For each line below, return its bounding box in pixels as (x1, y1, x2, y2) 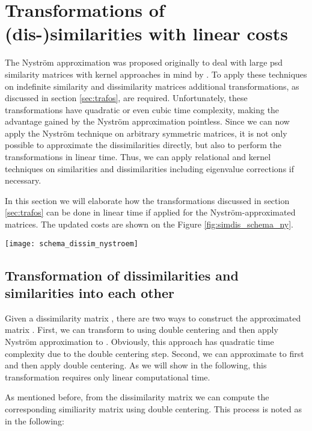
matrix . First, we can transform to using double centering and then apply (5, 323, 278, 336)
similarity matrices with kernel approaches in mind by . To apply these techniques (5, 67, 307, 80)
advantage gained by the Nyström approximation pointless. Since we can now (5, 115, 290, 128)
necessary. (5, 174, 41, 187)
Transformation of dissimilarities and (5, 265, 239, 284)
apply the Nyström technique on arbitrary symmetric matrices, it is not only (5, 126, 287, 139)
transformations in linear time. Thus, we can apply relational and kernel (5, 150, 271, 163)
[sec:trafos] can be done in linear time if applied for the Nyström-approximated (5, 206, 296, 219)
